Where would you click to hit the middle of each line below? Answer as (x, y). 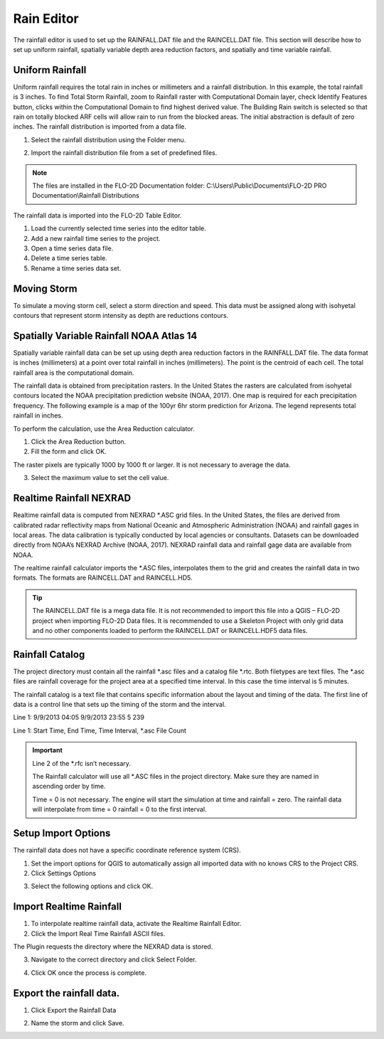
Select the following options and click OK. (92, 886)
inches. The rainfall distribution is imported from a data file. (100, 127)
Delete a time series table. (69, 258)
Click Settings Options (63, 873)
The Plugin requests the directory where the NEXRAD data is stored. (113, 947)
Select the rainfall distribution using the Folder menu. (108, 139)
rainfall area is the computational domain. (74, 373)
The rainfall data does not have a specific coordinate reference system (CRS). (127, 851)
